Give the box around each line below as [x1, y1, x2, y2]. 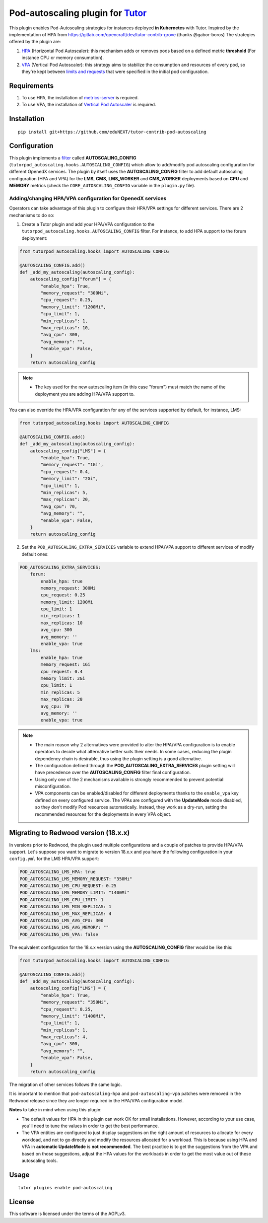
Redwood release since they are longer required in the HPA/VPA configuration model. [9, 1097, 184, 1103]
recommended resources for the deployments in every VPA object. [35, 811, 171, 817]
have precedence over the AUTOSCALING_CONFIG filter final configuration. [35, 770, 191, 776]
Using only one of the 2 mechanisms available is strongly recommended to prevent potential [35, 776, 223, 782]
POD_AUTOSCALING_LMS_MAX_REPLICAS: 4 [19, 911, 112, 916]
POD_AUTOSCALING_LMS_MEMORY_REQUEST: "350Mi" [19, 876, 133, 881]
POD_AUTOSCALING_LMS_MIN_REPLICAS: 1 [19, 904, 112, 910]
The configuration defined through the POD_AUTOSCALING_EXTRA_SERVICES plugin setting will [35, 762, 235, 768]
